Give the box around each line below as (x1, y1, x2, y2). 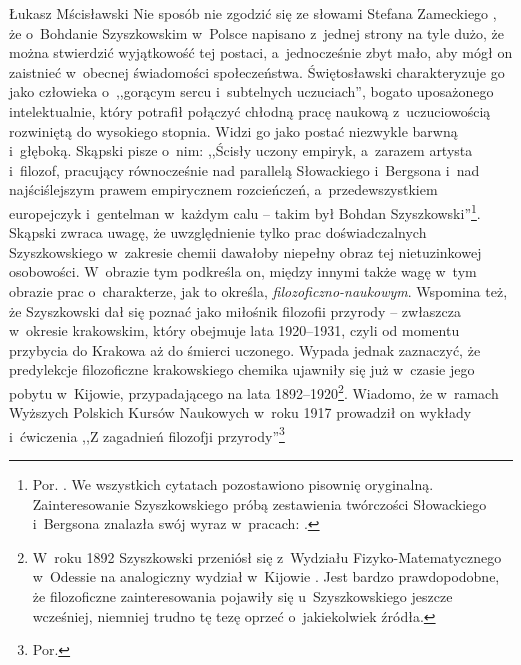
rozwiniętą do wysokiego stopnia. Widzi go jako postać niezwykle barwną (9, 120, 458, 141)
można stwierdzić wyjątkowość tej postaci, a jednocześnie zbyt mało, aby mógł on (9, 42, 513, 63)
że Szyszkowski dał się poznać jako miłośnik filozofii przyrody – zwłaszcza (9, 300, 462, 321)
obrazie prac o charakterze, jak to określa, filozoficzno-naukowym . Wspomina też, (9, 280, 508, 301)
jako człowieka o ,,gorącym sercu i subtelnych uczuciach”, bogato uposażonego (9, 81, 494, 102)
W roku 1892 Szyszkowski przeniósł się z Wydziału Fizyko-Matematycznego (32, 546, 502, 567)
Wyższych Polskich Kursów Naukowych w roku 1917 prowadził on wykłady (9, 402, 472, 423)
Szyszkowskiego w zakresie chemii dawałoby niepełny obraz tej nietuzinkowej (9, 241, 482, 262)
